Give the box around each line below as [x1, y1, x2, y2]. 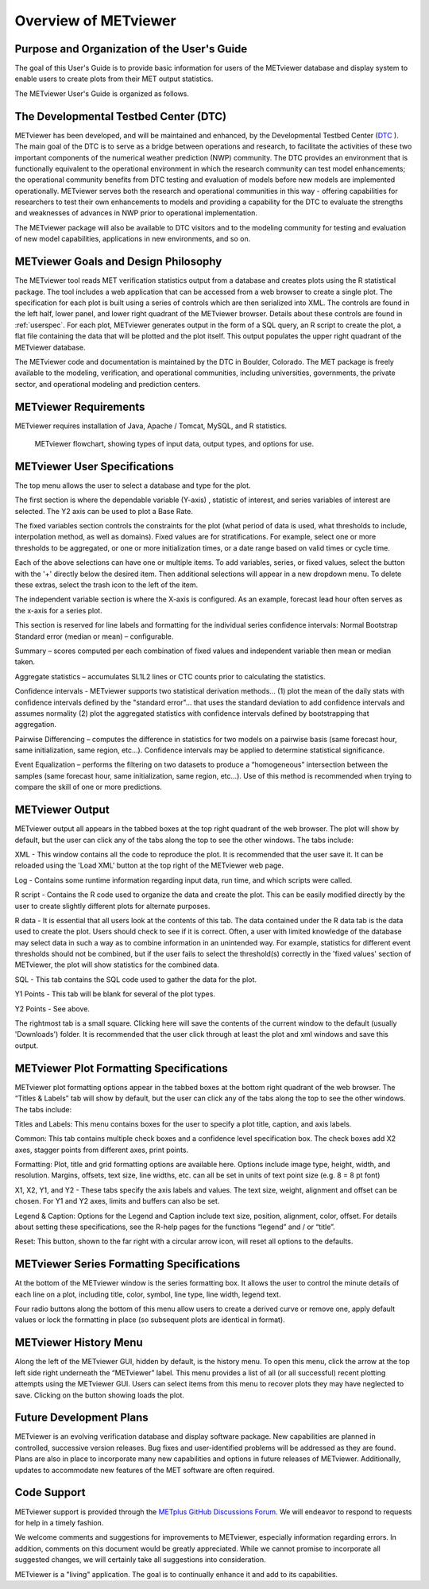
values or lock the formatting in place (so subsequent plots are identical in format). [14, 1315, 285, 1324]
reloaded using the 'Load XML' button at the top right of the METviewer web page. [14, 860, 284, 870]
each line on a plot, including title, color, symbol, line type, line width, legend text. [14, 1289, 281, 1299]
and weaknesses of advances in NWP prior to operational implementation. [14, 208, 258, 218]
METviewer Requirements [14, 400, 145, 413]
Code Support [14, 1486, 86, 1499]
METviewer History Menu [14, 1336, 143, 1350]
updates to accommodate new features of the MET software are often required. [14, 1465, 275, 1475]
